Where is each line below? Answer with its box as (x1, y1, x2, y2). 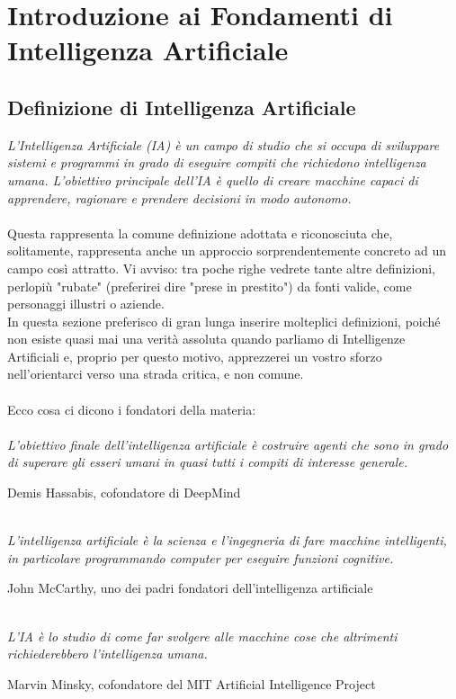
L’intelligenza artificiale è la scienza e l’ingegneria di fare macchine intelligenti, (7, 531, 447, 550)
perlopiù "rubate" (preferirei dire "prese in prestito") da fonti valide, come (7, 276, 412, 295)
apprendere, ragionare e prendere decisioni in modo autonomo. (7, 188, 352, 207)
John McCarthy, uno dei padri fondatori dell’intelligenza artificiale (7, 578, 373, 597)
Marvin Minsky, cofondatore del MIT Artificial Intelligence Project (7, 674, 376, 693)
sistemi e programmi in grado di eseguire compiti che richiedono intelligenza (7, 153, 426, 172)
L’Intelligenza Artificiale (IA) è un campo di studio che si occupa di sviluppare (7, 135, 440, 154)
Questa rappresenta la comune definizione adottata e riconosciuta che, (7, 223, 393, 242)
